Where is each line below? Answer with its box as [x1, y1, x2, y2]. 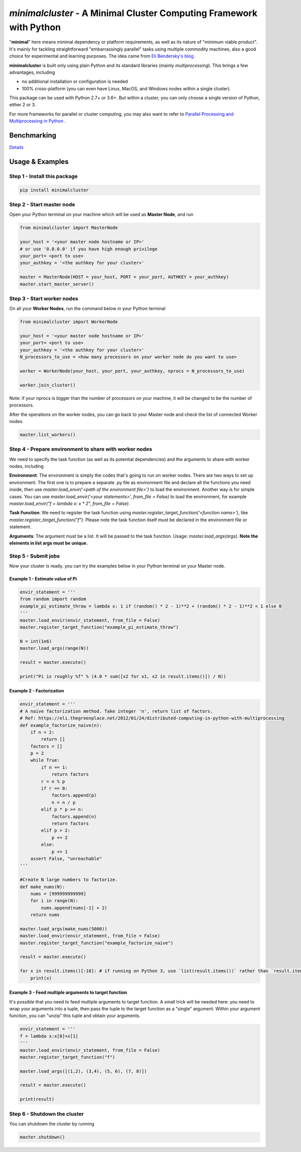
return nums [30, 912, 60, 918]
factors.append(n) [51, 813, 97, 819]
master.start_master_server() [20, 281, 94, 287]
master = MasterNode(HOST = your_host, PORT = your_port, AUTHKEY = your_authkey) [20, 274, 229, 280]
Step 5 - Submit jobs [9, 552, 60, 559]
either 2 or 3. [9, 102, 36, 108]
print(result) [20, 1096, 55, 1102]
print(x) [30, 975, 52, 981]
